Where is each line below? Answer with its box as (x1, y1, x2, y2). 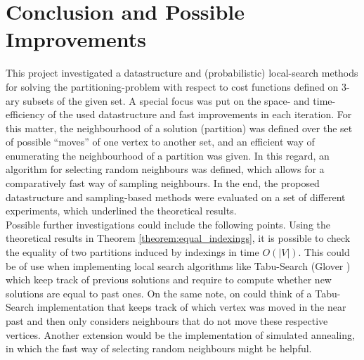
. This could (298, 245, 350, 259)
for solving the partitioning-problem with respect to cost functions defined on (6, 79, 339, 94)
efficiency (6, 107, 45, 122)
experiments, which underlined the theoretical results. (6, 203, 237, 218)
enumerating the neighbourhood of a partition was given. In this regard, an (6, 148, 330, 162)
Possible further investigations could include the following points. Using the (6, 217, 330, 231)
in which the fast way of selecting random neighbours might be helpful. (6, 341, 312, 356)
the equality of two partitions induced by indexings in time (6, 245, 259, 259)
